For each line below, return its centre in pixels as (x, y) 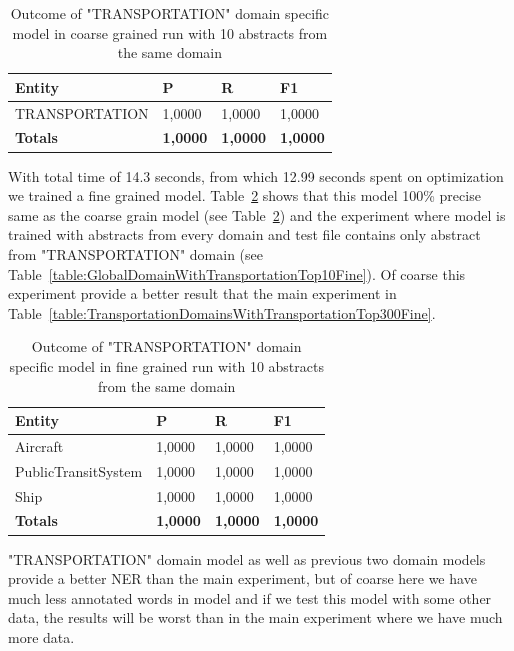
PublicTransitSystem (79, 470)
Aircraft (39, 445)
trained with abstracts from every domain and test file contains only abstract (244, 234)
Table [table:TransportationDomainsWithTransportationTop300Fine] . (222, 312)
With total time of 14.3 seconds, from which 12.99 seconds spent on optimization (256, 175)
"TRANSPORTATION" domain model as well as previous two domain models (247, 558)
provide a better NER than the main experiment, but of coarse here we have (242, 578)
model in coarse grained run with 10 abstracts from (170, 32)
